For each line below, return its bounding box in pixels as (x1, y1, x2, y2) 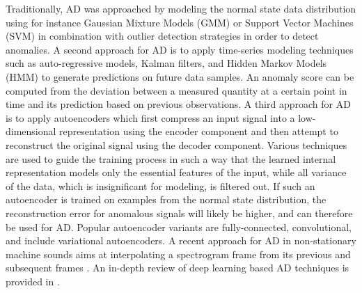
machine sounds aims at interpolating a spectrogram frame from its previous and (6, 246, 351, 261)
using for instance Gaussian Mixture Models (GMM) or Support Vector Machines (6, 15, 354, 29)
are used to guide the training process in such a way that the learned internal (6, 151, 336, 166)
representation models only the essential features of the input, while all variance (6, 165, 347, 180)
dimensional (6, 124, 56, 138)
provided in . (6, 274, 60, 288)
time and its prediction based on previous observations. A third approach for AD (6, 97, 351, 111)
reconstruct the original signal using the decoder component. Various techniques (6, 137, 347, 152)
